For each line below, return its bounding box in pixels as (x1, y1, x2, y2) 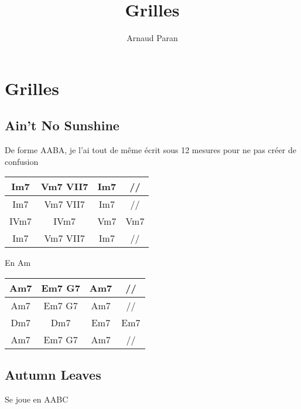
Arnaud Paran (126, 32, 178, 44)
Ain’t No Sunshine (5, 116, 119, 134)
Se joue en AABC (5, 393, 69, 405)
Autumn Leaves (5, 366, 101, 384)
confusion (5, 155, 39, 167)
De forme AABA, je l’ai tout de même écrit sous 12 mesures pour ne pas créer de (5, 144, 296, 156)
